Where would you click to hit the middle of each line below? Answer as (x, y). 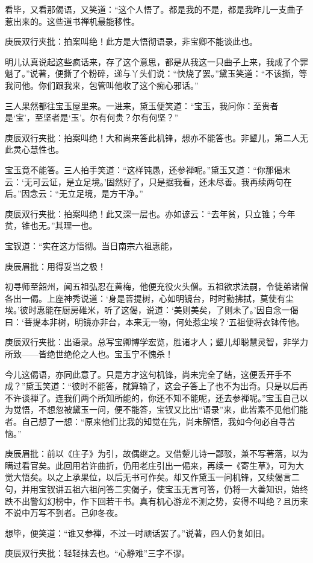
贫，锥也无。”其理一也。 (51, 225)
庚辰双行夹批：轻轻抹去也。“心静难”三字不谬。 (98, 553)
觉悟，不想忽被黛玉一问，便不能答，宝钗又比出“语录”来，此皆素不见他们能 (160, 409)
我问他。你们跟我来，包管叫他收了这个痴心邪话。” (102, 85)
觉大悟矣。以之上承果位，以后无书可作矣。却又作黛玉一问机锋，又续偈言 (148, 477)
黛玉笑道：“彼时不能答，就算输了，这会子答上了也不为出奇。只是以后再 (167, 386)
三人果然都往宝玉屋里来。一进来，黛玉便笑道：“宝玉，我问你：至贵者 (142, 105)
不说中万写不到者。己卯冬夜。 (64, 513)
